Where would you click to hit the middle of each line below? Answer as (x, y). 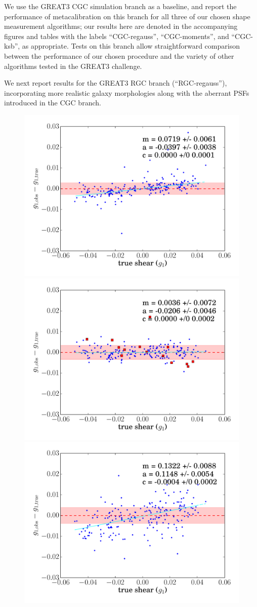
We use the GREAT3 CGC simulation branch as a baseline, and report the (120, 6)
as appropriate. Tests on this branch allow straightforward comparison (131, 46)
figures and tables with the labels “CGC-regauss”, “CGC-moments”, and (117, 36)
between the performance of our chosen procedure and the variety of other (119, 55)
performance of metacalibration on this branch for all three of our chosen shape (127, 16)
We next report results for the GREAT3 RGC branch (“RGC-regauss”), (116, 83)
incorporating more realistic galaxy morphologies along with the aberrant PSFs (127, 92)
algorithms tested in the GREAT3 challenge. (73, 66)
